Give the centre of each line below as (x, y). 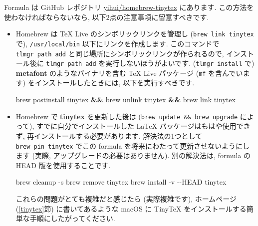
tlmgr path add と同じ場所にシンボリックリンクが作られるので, (120, 53)
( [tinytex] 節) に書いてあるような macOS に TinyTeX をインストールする (131, 208)
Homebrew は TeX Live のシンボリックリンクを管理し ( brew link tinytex (135, 34)
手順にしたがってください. (72, 218)
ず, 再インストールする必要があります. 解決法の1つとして (109, 135)
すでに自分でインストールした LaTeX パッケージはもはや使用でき (143, 126)
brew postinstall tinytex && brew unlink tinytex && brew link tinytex (126, 100)
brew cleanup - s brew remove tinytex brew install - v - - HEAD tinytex (121, 182)
